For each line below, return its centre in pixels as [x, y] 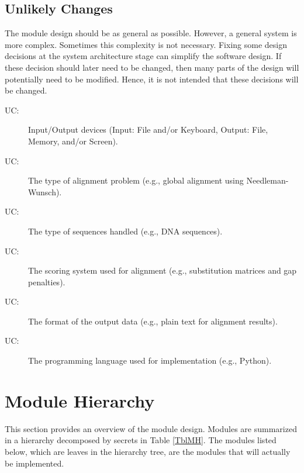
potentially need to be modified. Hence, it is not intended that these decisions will [152, 79]
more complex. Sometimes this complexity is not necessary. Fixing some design [146, 44]
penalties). [47, 282]
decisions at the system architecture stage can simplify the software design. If [143, 56]
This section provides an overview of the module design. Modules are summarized [151, 428]
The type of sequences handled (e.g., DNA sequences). [125, 231]
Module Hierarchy [80, 400]
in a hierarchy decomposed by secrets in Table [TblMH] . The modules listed [141, 440]
